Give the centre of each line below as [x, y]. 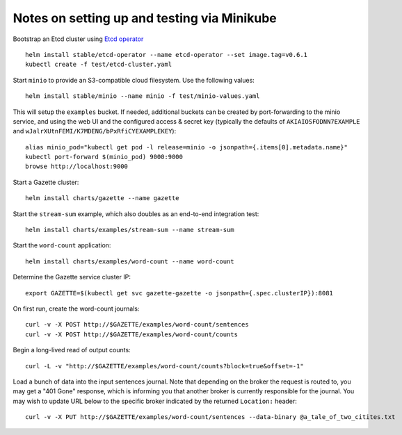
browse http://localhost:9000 [77, 166]
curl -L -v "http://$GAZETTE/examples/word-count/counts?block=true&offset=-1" [164, 366]
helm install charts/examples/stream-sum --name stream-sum [130, 230]
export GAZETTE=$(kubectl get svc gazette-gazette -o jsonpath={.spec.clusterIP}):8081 [179, 293]
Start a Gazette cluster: [46, 182]
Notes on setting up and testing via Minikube [145, 18]
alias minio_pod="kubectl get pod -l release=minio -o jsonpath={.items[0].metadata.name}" [186, 147]
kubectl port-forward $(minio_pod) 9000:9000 [104, 157]
